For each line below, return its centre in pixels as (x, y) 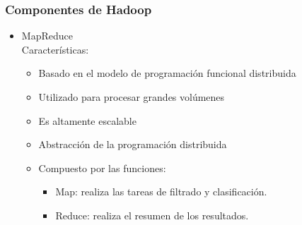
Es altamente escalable (87, 120)
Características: (55, 49)
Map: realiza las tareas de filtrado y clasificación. (161, 191)
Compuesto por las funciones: (102, 168)
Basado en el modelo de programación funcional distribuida (167, 73)
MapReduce (47, 36)
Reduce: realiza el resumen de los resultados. (152, 215)
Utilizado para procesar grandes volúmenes (132, 97)
